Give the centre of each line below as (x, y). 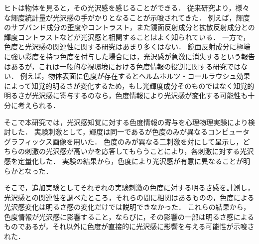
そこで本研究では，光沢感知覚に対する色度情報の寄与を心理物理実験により (126, 122)
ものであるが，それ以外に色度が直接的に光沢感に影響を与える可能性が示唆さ (129, 226)
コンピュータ (229, 132)
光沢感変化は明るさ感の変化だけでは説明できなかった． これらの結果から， (127, 207)
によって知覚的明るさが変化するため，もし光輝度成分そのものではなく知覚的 (129, 85)
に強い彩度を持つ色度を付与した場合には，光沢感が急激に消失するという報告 (129, 56)
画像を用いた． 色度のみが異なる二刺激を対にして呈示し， (148, 141)
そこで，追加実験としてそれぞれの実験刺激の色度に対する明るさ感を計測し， (129, 187)
